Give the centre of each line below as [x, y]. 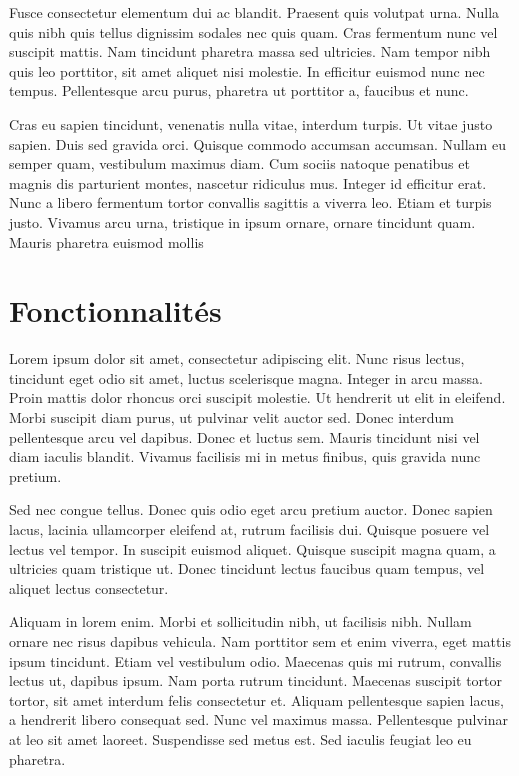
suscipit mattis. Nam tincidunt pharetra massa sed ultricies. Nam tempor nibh [250, 51]
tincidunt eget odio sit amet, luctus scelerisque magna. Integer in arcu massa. [246, 377]
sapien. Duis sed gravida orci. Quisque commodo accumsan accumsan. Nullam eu [257, 143]
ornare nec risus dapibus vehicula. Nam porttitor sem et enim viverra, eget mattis [260, 640]
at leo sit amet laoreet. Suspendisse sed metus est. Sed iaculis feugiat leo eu [240, 738]
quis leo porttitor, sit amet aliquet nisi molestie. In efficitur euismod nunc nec [247, 70]
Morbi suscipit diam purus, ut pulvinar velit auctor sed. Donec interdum [231, 417]
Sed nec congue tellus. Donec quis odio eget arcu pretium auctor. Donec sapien [251, 509]
